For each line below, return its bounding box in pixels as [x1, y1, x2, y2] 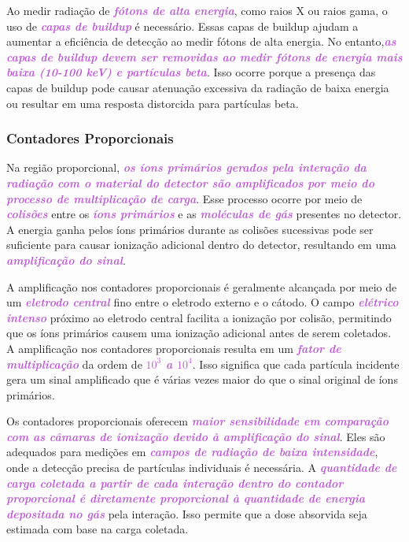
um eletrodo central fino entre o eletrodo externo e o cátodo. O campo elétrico [6, 294, 399, 310]
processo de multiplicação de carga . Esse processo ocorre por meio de [6, 190, 363, 206]
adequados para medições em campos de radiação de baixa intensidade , [6, 444, 378, 460]
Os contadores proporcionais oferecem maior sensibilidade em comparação [6, 413, 389, 429]
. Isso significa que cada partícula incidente [192, 355, 400, 372]
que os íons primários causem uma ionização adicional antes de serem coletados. [6, 325, 392, 341]
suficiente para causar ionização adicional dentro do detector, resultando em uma [6, 236, 396, 253]
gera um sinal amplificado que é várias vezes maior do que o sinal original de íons [6, 371, 398, 388]
